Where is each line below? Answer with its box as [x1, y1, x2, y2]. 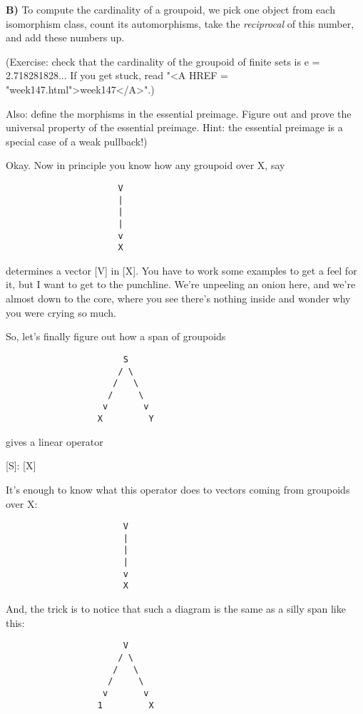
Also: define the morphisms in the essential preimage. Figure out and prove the [6, 106, 352, 121]
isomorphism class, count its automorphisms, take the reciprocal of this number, [6, 16, 354, 31]
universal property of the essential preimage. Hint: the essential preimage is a [6, 120, 343, 135]
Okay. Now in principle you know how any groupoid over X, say [6, 158, 285, 173]
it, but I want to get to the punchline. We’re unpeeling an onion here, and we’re [6, 277, 356, 292]
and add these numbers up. [6, 30, 125, 45]
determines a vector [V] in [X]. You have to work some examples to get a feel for [6, 262, 357, 277]
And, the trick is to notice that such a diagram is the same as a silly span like [6, 601, 346, 616]
